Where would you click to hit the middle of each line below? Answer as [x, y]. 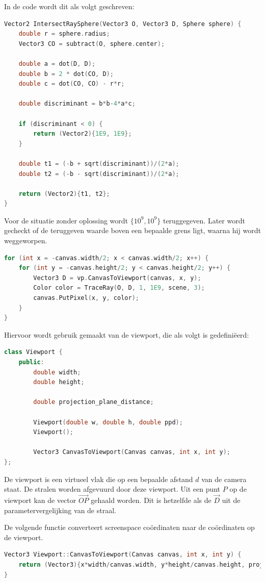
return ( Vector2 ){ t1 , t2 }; [64, 194]
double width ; [57, 372]
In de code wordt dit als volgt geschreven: [69, 6]
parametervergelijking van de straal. [60, 510]
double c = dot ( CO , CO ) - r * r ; [72, 84]
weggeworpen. [26, 241]
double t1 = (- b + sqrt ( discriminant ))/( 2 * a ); [99, 163]
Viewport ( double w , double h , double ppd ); [108, 422]
